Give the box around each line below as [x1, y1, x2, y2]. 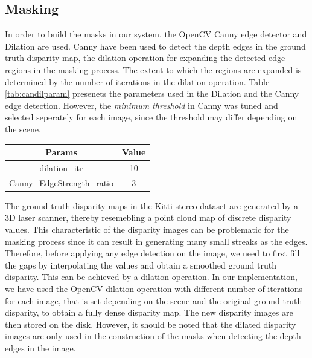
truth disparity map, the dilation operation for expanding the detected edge [5, 51, 285, 64]
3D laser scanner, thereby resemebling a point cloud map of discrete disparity [5, 211, 291, 224]
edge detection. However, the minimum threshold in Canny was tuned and [5, 99, 278, 111]
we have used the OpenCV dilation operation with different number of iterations [5, 282, 303, 295]
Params [45, 146, 77, 158]
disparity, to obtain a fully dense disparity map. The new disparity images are [5, 306, 293, 319]
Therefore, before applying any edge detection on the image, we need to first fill [5, 247, 300, 259]
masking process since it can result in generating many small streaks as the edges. [5, 235, 308, 247]
